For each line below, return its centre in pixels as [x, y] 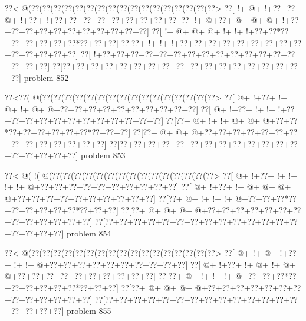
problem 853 [103, 155]
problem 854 [89, 233]
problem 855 [89, 311]
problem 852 [46, 77]
